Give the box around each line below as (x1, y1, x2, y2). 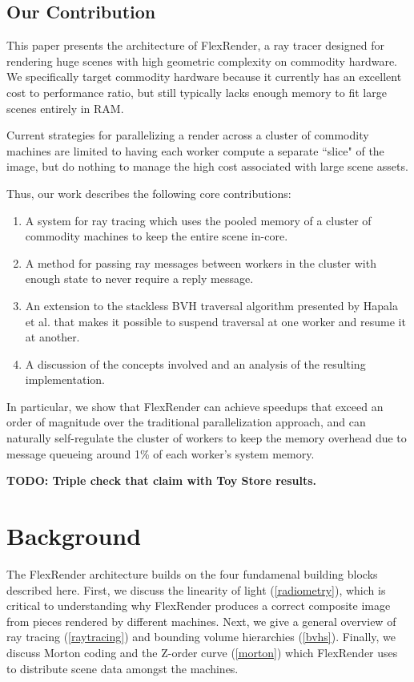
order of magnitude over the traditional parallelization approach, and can (6, 414, 366, 430)
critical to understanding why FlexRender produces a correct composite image (6, 597, 391, 614)
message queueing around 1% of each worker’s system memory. (6, 445, 315, 462)
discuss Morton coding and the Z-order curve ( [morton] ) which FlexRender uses (6, 644, 398, 660)
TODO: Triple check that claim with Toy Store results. (6, 472, 317, 489)
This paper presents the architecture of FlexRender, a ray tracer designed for (6, 37, 384, 54)
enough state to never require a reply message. (25, 270, 254, 287)
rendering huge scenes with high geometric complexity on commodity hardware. (6, 52, 397, 69)
